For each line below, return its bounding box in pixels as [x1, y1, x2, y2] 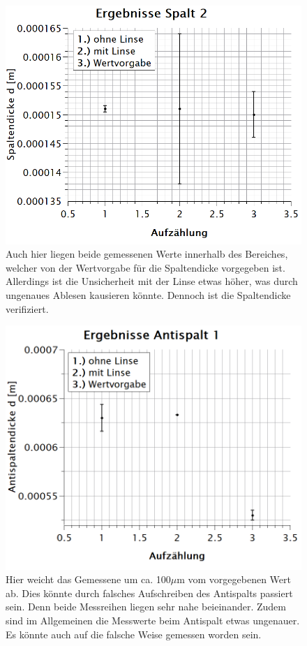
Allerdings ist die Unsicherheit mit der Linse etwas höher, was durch [6, 274, 298, 288]
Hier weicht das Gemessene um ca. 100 [6, 572, 171, 587]
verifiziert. [6, 301, 49, 316]
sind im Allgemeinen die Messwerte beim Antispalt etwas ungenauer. [6, 613, 300, 628]
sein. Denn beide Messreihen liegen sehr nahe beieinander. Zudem [6, 599, 286, 614]
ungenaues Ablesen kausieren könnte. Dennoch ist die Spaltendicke [6, 288, 291, 302]
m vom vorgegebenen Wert [177, 572, 291, 587]
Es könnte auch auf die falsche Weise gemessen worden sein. [6, 626, 262, 641]
